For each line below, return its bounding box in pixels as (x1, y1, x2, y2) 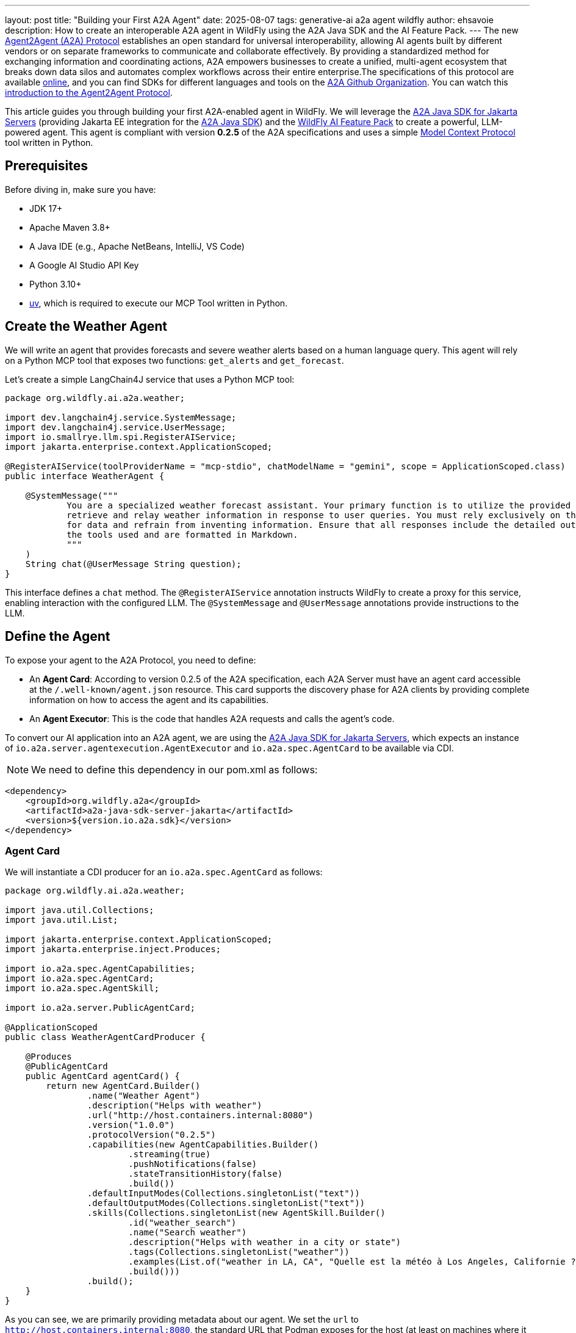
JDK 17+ (29, 203, 63, 214)
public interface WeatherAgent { (5, 471, 165, 481)
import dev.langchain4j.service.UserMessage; (5, 422, 226, 432)
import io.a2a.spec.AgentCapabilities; (5, 964, 195, 974)
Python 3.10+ (29, 278, 82, 289)
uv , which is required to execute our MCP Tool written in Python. (29, 297, 288, 308)
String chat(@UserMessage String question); (25, 558, 242, 569)
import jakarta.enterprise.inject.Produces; (5, 944, 221, 955)
